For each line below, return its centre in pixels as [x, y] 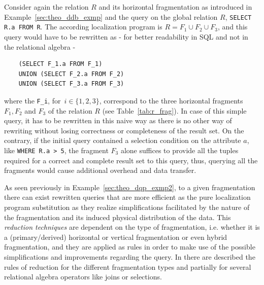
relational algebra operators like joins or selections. [83, 277]
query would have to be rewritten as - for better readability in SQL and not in [126, 36]
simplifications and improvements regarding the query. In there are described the [130, 256]
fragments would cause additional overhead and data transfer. [100, 170]
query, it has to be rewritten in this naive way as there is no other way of [118, 120]
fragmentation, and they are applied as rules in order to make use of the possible [130, 247]
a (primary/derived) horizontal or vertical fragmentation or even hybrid [116, 237]
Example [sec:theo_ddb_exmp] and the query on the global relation [111, 16]
